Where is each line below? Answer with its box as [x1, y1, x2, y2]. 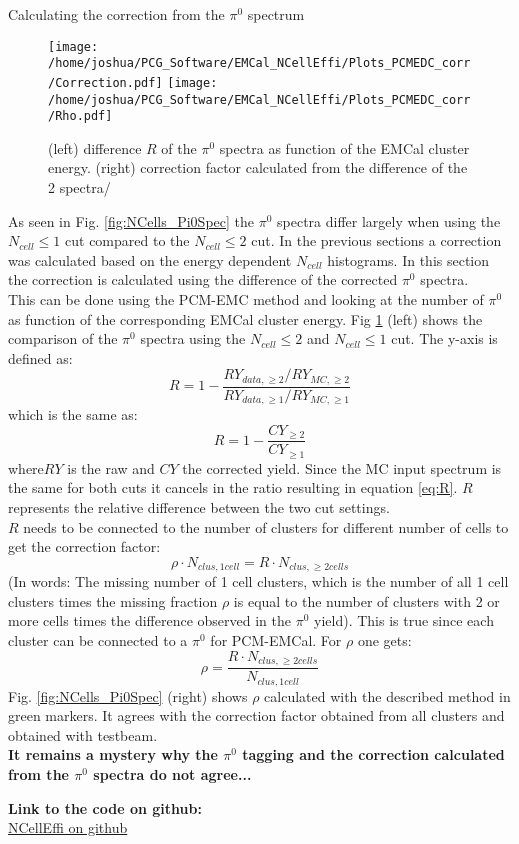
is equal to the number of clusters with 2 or [233, 590, 500, 611]
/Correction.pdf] [48, 75, 163, 90]
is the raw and [67, 457, 155, 478]
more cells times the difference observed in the [8, 610, 292, 631]
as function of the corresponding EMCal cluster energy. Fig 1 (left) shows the [8, 308, 483, 329]
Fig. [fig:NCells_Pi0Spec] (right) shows [8, 685, 248, 706]
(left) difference [48, 137, 142, 158]
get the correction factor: [8, 536, 161, 557]
